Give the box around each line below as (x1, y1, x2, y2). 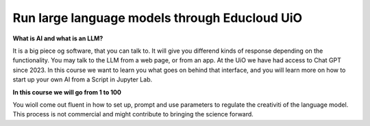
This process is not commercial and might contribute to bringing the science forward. (12, 110, 254, 118)
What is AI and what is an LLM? (12, 34, 103, 42)
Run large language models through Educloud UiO (12, 10, 303, 25)
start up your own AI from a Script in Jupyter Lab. (12, 75, 153, 84)
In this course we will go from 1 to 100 (12, 88, 122, 96)
